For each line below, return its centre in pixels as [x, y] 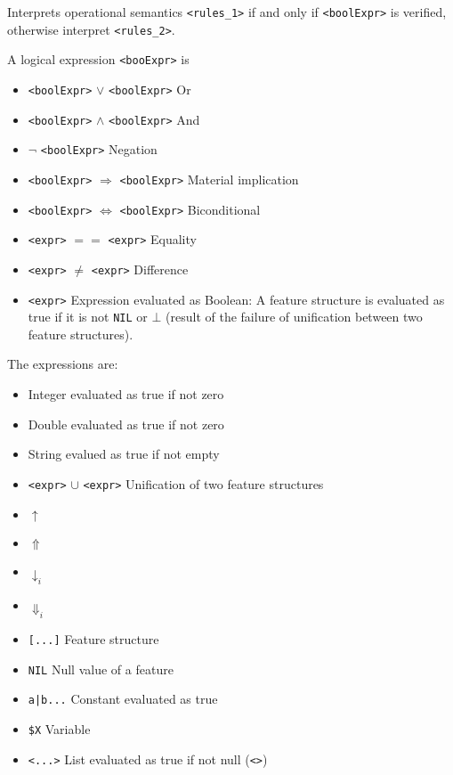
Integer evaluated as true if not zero [126, 394]
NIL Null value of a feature [101, 669]
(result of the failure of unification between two [294, 317]
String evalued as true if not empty [124, 454]
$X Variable [59, 729]
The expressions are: [63, 364]
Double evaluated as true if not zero [126, 424]
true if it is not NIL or [88, 317]
